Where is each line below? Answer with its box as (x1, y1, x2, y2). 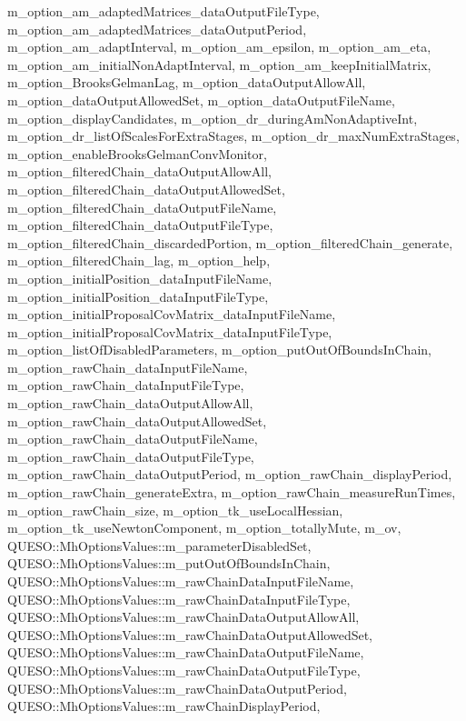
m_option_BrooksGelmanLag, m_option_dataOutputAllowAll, (7, 73, 366, 92)
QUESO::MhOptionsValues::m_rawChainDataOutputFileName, (7, 643, 364, 662)
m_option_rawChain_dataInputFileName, (7, 357, 248, 376)
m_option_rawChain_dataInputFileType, (7, 376, 244, 395)
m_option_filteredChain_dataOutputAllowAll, (7, 162, 273, 181)
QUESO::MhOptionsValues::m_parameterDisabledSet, (7, 536, 312, 555)
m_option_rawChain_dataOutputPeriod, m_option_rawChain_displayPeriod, (7, 465, 452, 484)
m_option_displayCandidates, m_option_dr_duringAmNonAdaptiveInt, (7, 108, 418, 127)
